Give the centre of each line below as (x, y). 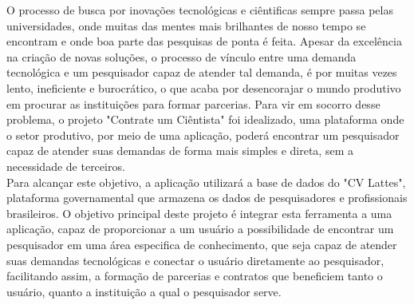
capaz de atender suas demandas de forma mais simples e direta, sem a (180, 151)
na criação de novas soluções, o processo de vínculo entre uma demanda (181, 56)
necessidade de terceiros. (66, 166)
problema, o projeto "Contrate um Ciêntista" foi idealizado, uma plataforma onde (205, 119)
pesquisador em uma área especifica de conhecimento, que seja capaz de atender (202, 244)
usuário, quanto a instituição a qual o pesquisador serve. (144, 291)
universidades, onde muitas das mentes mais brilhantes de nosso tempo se (186, 25)
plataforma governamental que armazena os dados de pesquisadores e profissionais (207, 198)
